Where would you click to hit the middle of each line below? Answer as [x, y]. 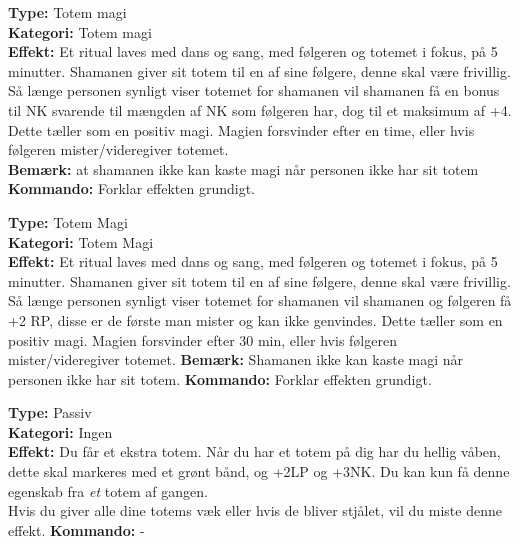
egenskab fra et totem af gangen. [108, 490]
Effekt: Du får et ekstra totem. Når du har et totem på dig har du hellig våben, [254, 451]
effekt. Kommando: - [76, 529]
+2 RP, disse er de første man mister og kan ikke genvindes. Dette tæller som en [255, 319]
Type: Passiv [50, 412]
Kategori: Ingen [60, 431]
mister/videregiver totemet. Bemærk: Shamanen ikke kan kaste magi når [235, 359]
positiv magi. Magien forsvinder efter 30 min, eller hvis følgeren [202, 339]
